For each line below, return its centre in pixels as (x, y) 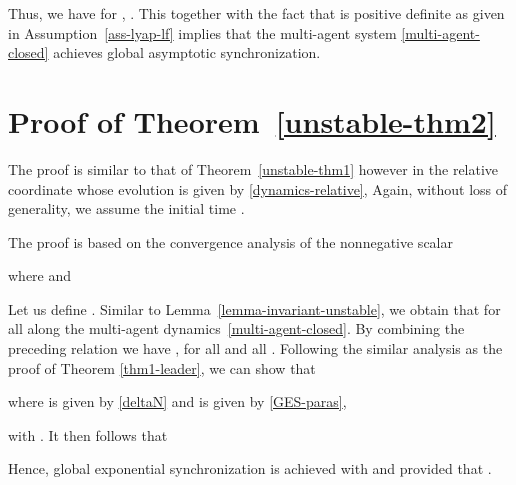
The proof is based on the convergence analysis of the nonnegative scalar (230, 241)
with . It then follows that (88, 434)
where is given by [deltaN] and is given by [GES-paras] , (177, 401)
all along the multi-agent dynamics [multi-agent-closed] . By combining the (236, 328)
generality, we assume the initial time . (126, 208)
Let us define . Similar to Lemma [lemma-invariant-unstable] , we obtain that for (254, 308)
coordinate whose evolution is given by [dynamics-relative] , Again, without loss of (258, 188)
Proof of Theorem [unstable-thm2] (252, 120)
